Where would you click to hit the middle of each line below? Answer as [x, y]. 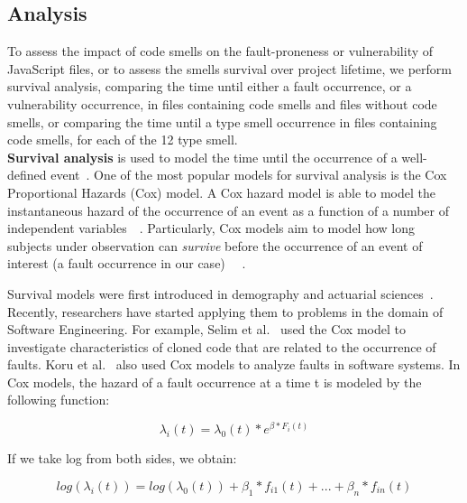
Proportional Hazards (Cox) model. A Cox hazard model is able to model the [221, 192]
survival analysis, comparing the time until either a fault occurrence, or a [210, 86]
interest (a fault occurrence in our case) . [127, 263]
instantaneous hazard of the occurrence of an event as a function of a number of [228, 210]
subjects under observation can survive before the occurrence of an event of [215, 245]
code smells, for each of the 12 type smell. [123, 140]
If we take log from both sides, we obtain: [122, 458]
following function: [59, 400]
